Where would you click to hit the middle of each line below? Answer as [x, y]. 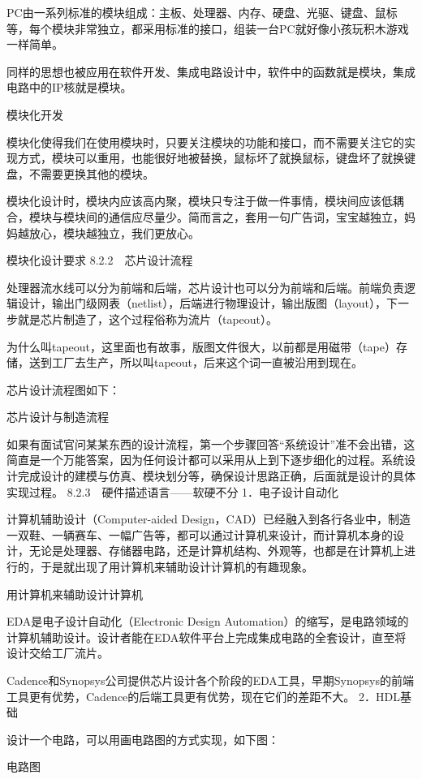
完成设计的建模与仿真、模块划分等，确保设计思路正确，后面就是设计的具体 [216, 476]
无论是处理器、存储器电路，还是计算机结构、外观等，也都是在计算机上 [216, 551]
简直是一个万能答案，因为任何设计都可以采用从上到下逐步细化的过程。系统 [205, 460]
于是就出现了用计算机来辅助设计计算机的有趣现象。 [177, 567]
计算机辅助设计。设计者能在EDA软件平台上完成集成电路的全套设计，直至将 [207, 637]
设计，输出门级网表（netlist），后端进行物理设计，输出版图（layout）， [202, 303]
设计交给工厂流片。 [58, 653]
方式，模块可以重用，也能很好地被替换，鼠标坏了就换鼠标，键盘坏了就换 [211, 158]
